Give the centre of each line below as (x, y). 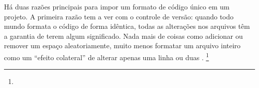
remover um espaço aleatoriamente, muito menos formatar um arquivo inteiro (122, 45)
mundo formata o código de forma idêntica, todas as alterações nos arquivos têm (127, 26)
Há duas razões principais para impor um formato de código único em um (117, 6)
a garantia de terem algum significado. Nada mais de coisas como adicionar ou (124, 36)
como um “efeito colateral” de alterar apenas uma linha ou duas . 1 (107, 56)
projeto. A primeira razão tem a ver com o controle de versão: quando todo (119, 16)
